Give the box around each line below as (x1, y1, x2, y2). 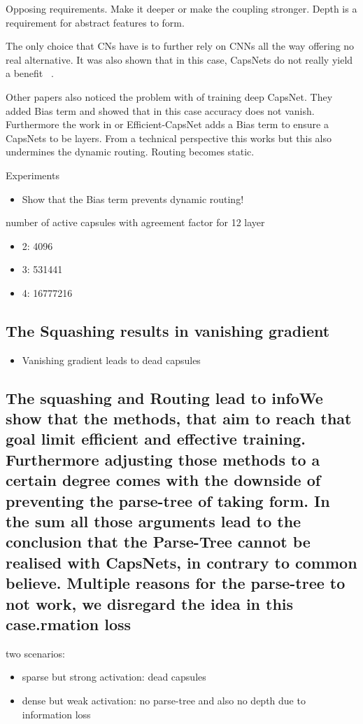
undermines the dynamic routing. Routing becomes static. (6, 144, 255, 159)
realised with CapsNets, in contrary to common (6, 551, 357, 573)
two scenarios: (6, 646, 65, 660)
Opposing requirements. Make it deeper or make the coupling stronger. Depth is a (6, 1, 357, 15)
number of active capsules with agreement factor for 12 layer (6, 215, 265, 230)
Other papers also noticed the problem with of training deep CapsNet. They (6, 89, 333, 104)
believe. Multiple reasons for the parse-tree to (6, 572, 346, 594)
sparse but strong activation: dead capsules (22, 669, 206, 684)
